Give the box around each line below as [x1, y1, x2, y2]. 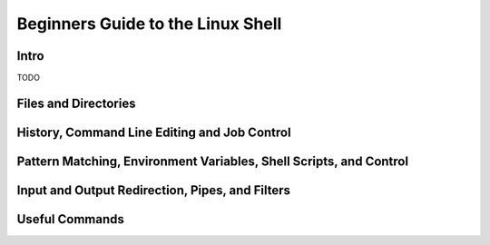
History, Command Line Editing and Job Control [16, 124, 291, 140]
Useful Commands [16, 211, 124, 227]
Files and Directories [16, 95, 136, 111]
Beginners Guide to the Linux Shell [16, 14, 282, 34]
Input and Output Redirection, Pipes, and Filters [16, 182, 290, 198]
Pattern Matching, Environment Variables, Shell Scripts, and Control [16, 153, 408, 169]
